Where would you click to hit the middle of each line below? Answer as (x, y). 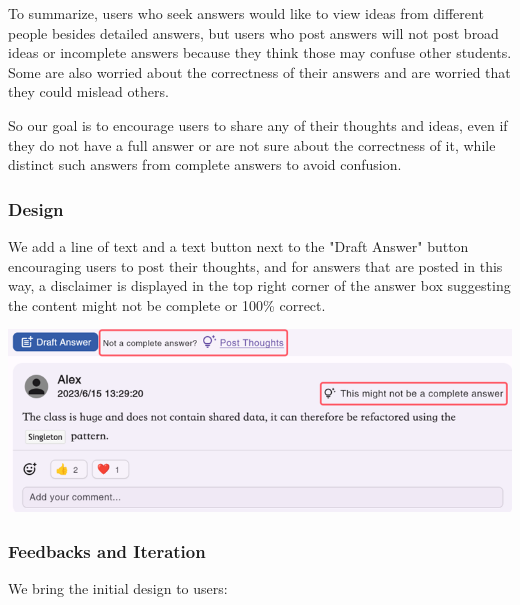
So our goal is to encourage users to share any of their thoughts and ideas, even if (258, 124)
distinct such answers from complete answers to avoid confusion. (205, 164)
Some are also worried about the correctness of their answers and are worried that (259, 71)
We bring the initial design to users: (118, 587)
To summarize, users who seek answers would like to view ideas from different (246, 13)
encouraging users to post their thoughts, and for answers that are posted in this (255, 265)
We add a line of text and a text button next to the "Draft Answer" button (238, 245)
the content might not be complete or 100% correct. (167, 304)
